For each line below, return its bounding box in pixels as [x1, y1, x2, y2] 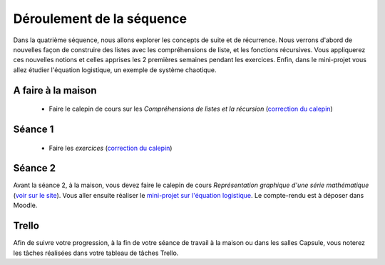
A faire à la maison [13, 84, 97, 96]
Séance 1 [13, 123, 54, 135]
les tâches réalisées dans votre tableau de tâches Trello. [13, 249, 179, 257]
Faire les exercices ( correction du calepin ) [48, 144, 173, 152]
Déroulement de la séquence [13, 11, 188, 26]
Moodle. [13, 201, 38, 210]
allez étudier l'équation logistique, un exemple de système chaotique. [13, 65, 217, 74]
